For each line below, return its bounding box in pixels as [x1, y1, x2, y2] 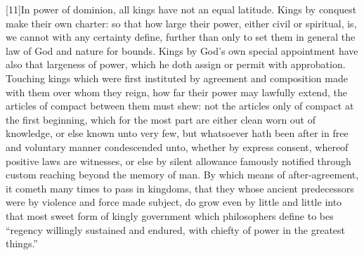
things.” [6, 236, 38, 251]
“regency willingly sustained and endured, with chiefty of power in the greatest [6, 222, 346, 237]
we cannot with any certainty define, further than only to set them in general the [6, 30, 356, 44]
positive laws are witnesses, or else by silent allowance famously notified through [6, 153, 351, 168]
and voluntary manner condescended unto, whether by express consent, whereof [6, 139, 349, 154]
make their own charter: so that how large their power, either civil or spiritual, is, [6, 15, 357, 30]
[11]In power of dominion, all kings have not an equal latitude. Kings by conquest [6, 2, 357, 16]
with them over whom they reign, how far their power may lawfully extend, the [6, 84, 347, 99]
